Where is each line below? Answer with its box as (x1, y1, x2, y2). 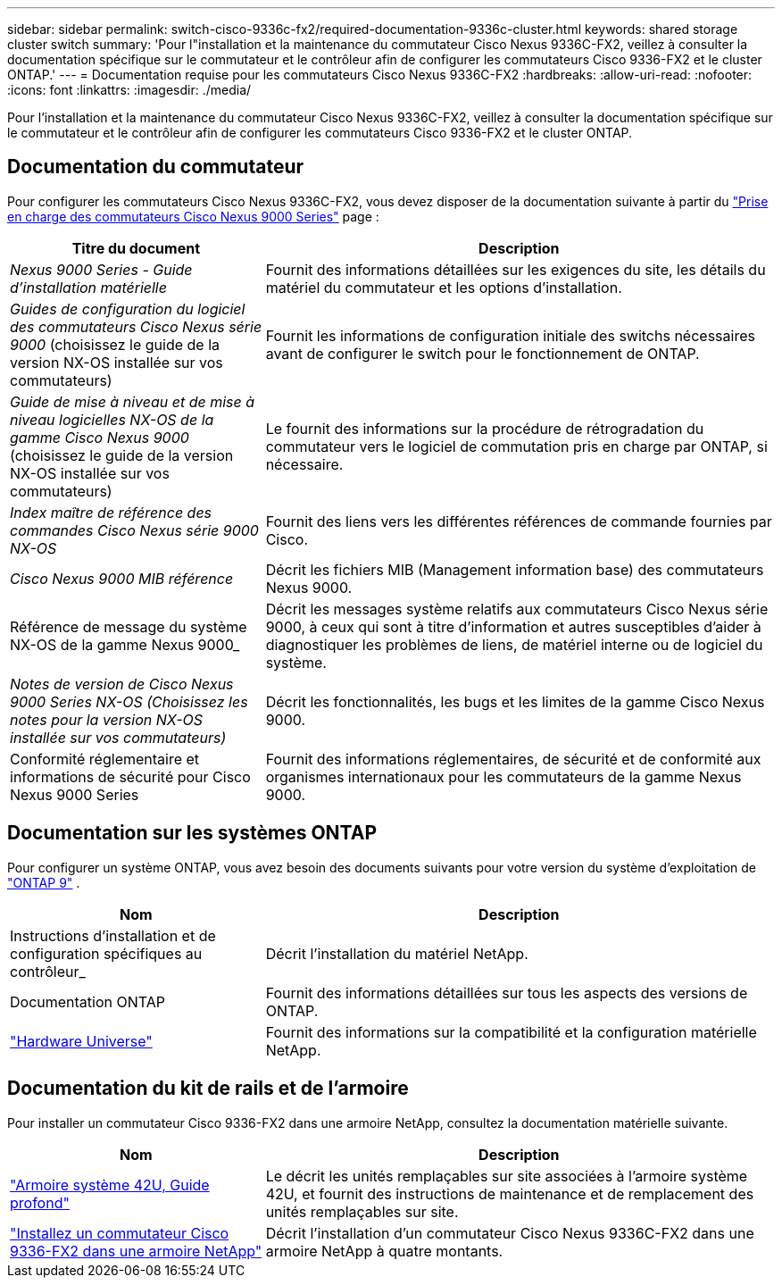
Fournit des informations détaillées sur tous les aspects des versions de (265, 983, 748, 1002)
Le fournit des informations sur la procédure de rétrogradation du (265, 419, 704, 438)
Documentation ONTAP (10, 992, 166, 1011)
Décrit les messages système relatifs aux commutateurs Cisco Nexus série (265, 599, 769, 618)
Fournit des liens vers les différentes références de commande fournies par (265, 512, 772, 530)
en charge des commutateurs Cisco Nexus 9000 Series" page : (7, 208, 379, 224)
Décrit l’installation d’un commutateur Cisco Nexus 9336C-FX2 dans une (265, 1223, 754, 1242)
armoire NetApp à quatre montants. (265, 1241, 503, 1260)
